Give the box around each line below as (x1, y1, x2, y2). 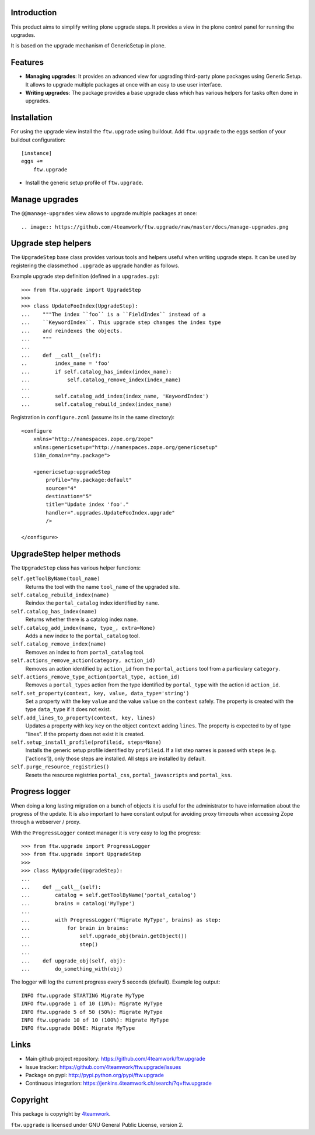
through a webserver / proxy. (10, 819, 81, 826)
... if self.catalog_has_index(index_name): (21, 368, 172, 375)
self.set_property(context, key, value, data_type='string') (10, 690, 190, 696)
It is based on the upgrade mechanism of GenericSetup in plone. (10, 42, 166, 49)
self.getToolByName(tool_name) (10, 575, 100, 582)
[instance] (21, 150, 52, 157)
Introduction (10, 8, 57, 18)
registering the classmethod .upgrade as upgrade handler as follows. (10, 262, 180, 269)
